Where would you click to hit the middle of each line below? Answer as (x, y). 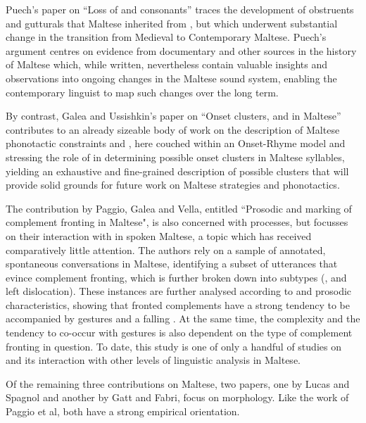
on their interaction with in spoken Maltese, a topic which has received (159, 235)
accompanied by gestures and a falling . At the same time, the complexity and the (183, 318)
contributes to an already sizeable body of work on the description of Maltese (173, 129)
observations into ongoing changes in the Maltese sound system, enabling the (171, 78)
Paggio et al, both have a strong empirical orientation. (123, 411)
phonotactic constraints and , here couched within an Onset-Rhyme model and (176, 143)
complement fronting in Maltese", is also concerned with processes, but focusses (177, 222)
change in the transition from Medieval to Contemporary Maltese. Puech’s (166, 37)
